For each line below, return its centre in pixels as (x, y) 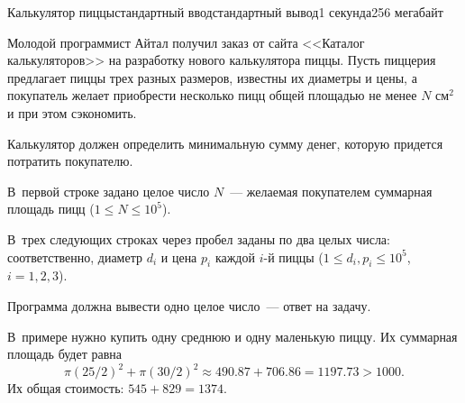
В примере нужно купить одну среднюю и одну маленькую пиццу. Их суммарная (232, 336)
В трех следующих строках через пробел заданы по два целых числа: (199, 238)
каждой (235, 256)
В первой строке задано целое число (109, 191)
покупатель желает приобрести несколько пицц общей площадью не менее (212, 95)
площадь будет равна (64, 354)
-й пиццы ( (293, 256)
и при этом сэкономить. (72, 112)
